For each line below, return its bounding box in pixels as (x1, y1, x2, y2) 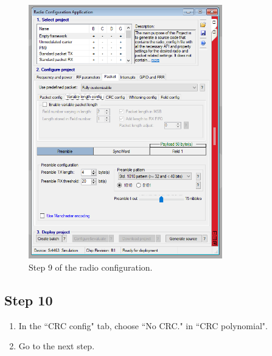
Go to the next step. (18, 340, 95, 352)
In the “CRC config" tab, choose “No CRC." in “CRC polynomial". (18, 319, 268, 332)
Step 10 (4, 290, 53, 309)
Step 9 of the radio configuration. (29, 261, 153, 273)
